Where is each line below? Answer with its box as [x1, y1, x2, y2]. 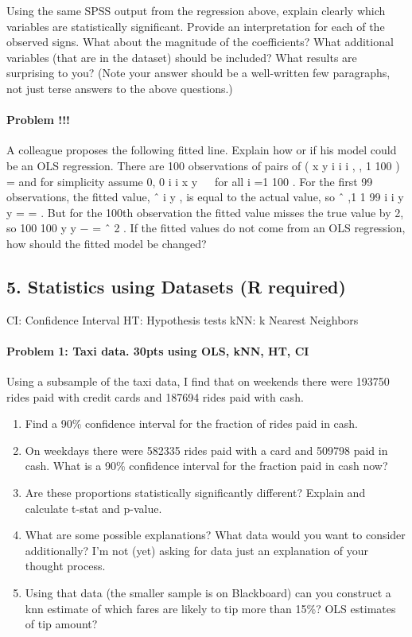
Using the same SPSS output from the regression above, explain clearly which [6, 2, 386, 18]
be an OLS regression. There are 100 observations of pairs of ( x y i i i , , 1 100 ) [6, 157, 400, 173]
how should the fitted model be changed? [6, 235, 207, 251]
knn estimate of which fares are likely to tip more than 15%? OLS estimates [25, 600, 396, 616]
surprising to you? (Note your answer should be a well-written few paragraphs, [6, 64, 391, 81]
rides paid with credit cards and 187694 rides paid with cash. [6, 388, 304, 405]
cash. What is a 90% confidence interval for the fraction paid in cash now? [25, 457, 388, 474]
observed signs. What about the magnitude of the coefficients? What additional [6, 33, 394, 50]
